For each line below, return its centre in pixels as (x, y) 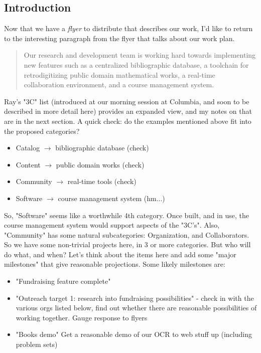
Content (28, 164)
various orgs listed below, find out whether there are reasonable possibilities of (136, 308)
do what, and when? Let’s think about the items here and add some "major (120, 254)
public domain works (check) (100, 164)
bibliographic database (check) (102, 148)
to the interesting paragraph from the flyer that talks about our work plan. (119, 38)
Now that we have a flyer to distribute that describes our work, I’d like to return (128, 28)
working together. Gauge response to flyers (82, 317)
